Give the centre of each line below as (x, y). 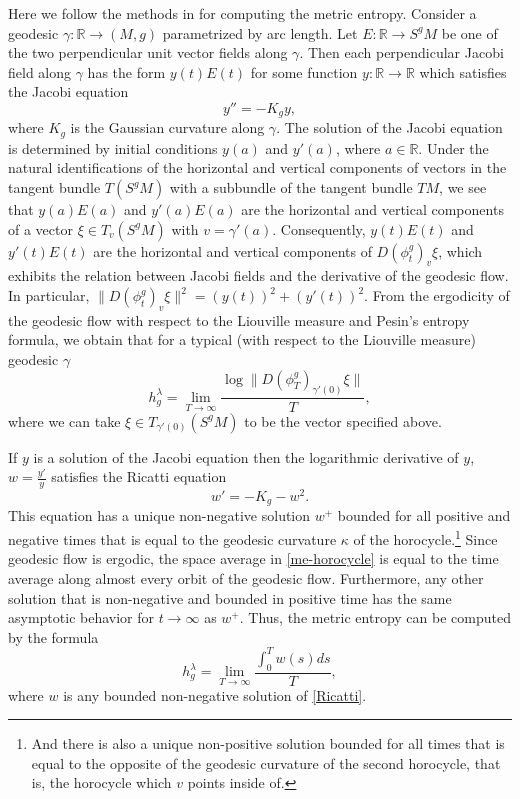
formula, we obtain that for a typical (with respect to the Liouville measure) (242, 339)
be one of (469, 32)
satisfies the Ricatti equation (139, 476)
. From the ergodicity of (437, 295)
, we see (463, 187)
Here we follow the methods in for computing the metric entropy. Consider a (242, 13)
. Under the (453, 147)
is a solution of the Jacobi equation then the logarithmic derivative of (246, 456)
